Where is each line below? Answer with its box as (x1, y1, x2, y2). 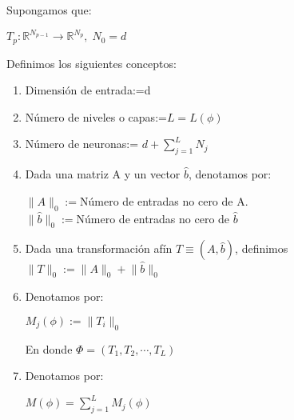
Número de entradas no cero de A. (80, 192, 248, 209)
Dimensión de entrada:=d (25, 82, 151, 98)
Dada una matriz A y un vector (25, 166, 181, 182)
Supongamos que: (6, 2, 92, 18)
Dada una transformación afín (25, 240, 173, 257)
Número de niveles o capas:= (25, 108, 167, 125)
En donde (25, 340, 73, 357)
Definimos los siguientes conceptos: (6, 54, 177, 71)
